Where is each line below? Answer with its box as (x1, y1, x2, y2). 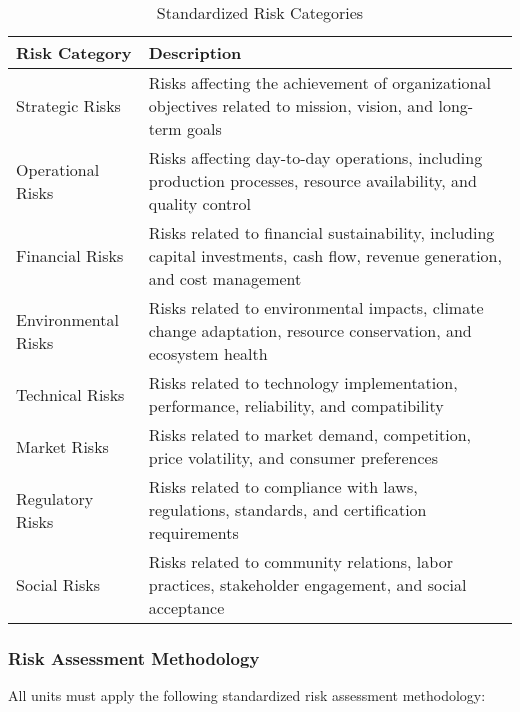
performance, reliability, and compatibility (148, 394, 444, 417)
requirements (148, 521, 239, 544)
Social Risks (16, 573, 100, 596)
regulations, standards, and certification (148, 498, 427, 521)
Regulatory (16, 486, 94, 510)
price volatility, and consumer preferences (148, 446, 438, 469)
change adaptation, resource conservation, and (148, 319, 472, 342)
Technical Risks (16, 382, 125, 406)
